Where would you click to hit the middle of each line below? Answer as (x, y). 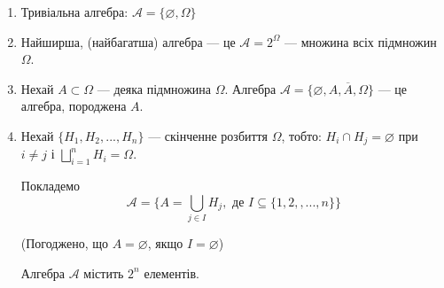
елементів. (171, 272)
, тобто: (301, 135)
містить (104, 272)
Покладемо (51, 186)
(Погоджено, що (64, 243)
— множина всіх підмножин (361, 41)
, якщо (165, 243)
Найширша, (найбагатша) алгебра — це (128, 41)
